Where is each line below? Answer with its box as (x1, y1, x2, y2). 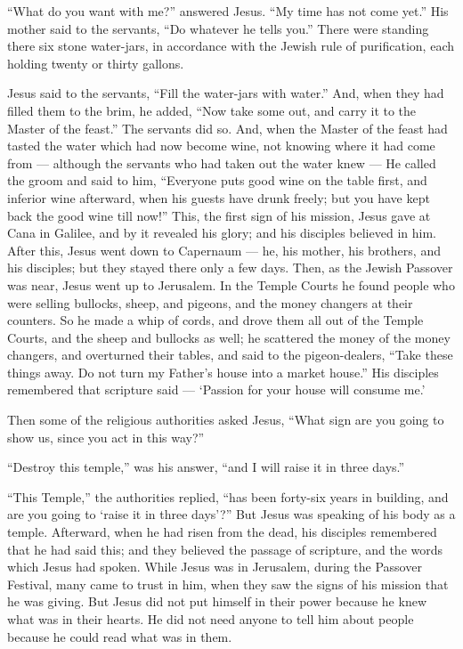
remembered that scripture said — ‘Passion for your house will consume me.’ (7, 380, 426, 399)
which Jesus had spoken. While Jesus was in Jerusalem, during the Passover (7, 557, 422, 576)
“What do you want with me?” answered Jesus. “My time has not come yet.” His (7, 2, 449, 20)
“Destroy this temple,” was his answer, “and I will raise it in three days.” (7, 458, 405, 476)
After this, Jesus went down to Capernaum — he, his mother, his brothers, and (7, 240, 441, 259)
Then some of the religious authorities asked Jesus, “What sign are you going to (7, 410, 444, 429)
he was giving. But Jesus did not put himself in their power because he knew (7, 592, 427, 611)
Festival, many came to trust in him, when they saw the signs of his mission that (7, 574, 449, 593)
